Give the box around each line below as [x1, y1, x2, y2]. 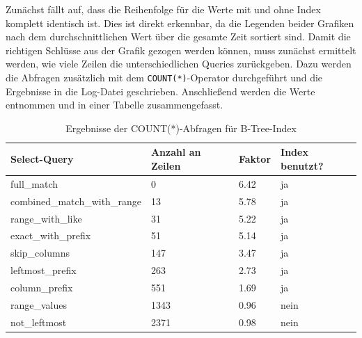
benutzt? [281, 159, 324, 172]
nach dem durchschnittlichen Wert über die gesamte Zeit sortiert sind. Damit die [6, 29, 351, 44]
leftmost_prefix [10, 263, 77, 277]
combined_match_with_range [10, 193, 141, 208]
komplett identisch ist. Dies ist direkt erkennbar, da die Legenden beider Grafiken [6, 15, 354, 30]
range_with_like [10, 211, 82, 225]
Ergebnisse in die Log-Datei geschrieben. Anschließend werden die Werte [6, 83, 315, 98]
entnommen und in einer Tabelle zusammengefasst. [6, 97, 223, 112]
